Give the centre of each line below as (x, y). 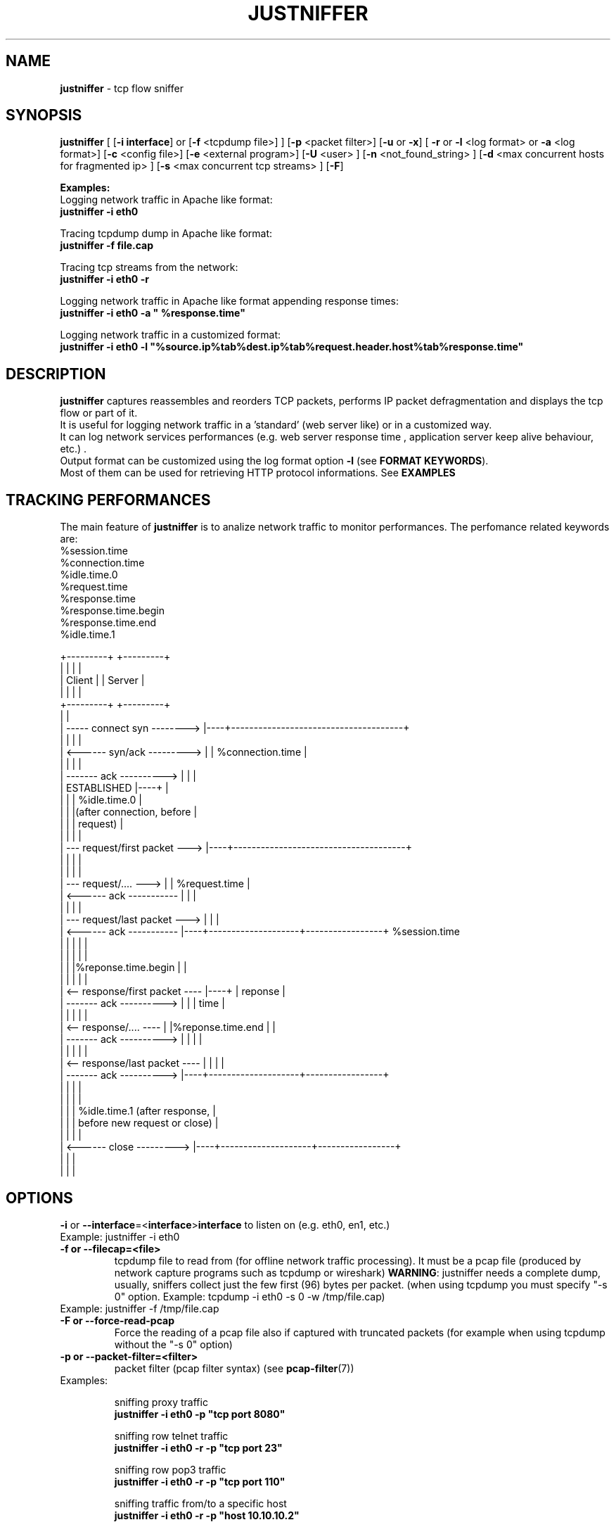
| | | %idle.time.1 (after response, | (138, 1111)
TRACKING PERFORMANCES (108, 500)
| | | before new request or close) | (139, 1123)
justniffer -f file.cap (107, 246)
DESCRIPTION (56, 374)
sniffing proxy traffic (161, 1402)
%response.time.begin (112, 611)
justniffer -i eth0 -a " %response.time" (153, 313)
